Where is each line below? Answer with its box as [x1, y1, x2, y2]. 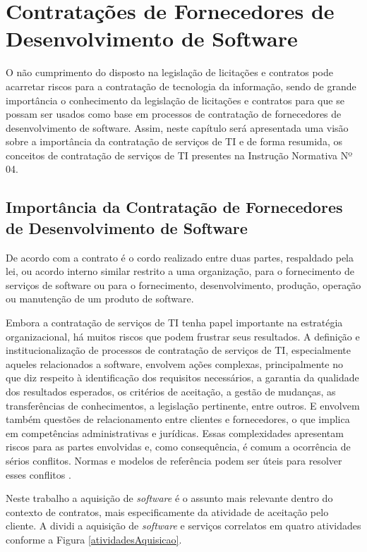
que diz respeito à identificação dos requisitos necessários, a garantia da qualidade [6, 370, 359, 385]
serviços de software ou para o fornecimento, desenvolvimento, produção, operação [6, 277, 361, 292]
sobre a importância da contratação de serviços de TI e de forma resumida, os [6, 134, 342, 149]
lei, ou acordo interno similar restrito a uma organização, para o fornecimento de [6, 264, 354, 278]
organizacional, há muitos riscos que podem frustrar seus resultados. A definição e [6, 329, 360, 343]
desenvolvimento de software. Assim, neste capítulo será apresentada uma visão [6, 120, 349, 135]
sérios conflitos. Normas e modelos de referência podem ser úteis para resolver [6, 453, 342, 467]
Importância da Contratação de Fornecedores [6, 196, 343, 218]
